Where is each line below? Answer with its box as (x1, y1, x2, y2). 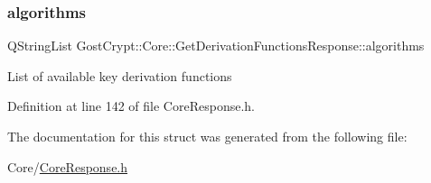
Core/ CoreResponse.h (7, 157, 128, 176)
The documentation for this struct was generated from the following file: (7, 127, 408, 145)
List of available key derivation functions (7, 66, 232, 85)
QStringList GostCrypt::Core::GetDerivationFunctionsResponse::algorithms (7, 36, 425, 55)
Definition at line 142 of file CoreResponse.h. (7, 96, 255, 115)
